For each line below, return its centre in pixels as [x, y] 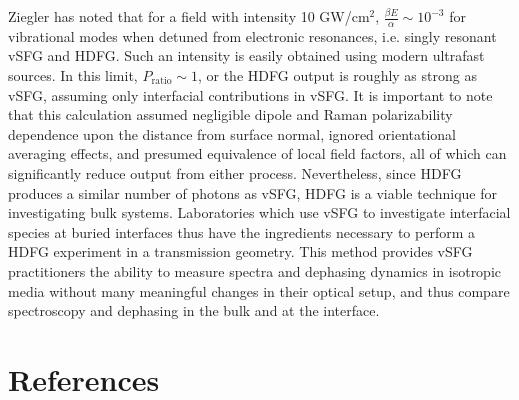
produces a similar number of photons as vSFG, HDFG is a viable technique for [253, 192]
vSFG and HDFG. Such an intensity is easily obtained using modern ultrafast [246, 55]
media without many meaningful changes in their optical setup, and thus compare [259, 290]
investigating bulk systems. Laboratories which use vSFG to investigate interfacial [259, 212]
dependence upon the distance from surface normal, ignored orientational [232, 133]
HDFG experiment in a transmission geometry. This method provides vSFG [240, 251]
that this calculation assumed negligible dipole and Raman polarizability [230, 114]
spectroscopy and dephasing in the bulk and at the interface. [194, 310]
